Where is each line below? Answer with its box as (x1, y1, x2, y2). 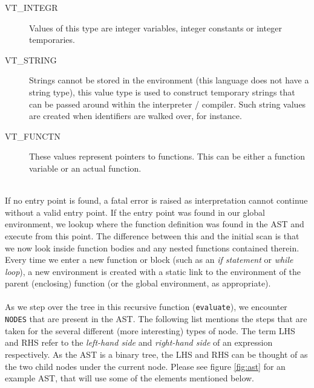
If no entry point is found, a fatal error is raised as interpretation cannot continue (5, 194, 308, 207)
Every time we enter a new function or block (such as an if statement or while (5, 253, 293, 266)
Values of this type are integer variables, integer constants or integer (29, 21, 282, 34)
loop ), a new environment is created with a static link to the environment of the (5, 265, 301, 277)
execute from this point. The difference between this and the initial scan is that (5, 229, 299, 242)
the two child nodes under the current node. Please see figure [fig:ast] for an (5, 360, 286, 372)
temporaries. (29, 33, 75, 46)
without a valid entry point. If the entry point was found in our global (5, 205, 265, 218)
